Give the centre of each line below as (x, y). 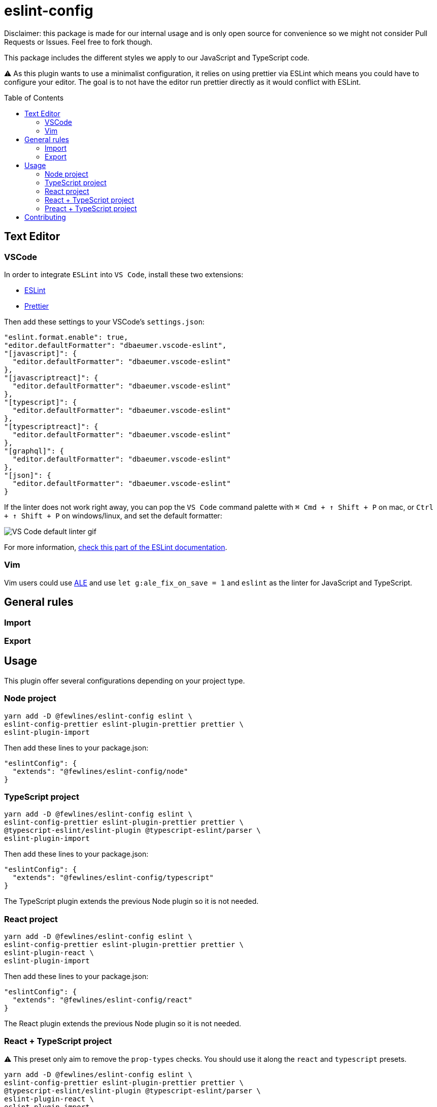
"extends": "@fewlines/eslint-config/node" (100, 771)
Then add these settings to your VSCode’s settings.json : (104, 321)
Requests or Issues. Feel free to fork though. (78, 42)
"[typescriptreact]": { (51, 426)
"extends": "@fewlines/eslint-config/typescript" (113, 878)
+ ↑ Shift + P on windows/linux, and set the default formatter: (113, 515)
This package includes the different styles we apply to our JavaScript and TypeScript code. (157, 57)
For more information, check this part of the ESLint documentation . (116, 547)
